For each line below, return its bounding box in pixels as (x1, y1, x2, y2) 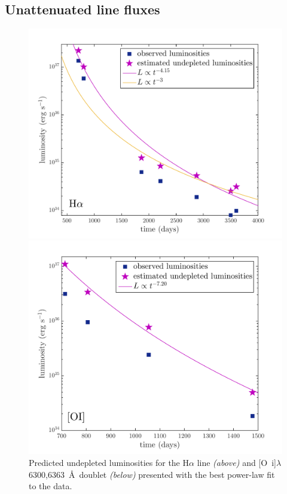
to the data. (29, 480, 72, 492)
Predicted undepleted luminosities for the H (29, 456, 190, 469)
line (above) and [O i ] (197, 456, 276, 469)
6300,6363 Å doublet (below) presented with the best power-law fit (29, 468, 275, 480)
